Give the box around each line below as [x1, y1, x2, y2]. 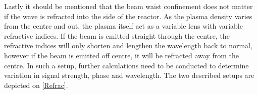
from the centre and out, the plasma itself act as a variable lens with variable [4, 21, 243, 31]
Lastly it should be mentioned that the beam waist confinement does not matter [4, 1, 253, 11]
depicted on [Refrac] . [4, 79, 68, 90]
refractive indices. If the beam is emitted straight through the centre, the [4, 30, 230, 41]
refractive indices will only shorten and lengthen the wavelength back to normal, [4, 40, 252, 51]
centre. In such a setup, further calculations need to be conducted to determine [4, 60, 249, 70]
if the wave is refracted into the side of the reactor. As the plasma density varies [4, 11, 252, 21]
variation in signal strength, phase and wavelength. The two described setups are [4, 70, 254, 80]
